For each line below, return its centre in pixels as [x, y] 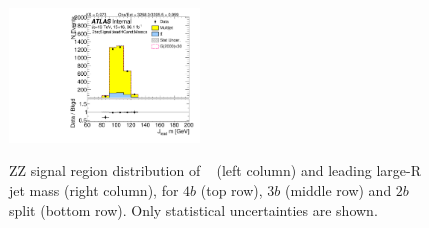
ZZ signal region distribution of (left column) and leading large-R [215, 170]
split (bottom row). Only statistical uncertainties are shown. [193, 209]
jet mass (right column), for [94, 190]
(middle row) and [338, 190]
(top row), [231, 190]
